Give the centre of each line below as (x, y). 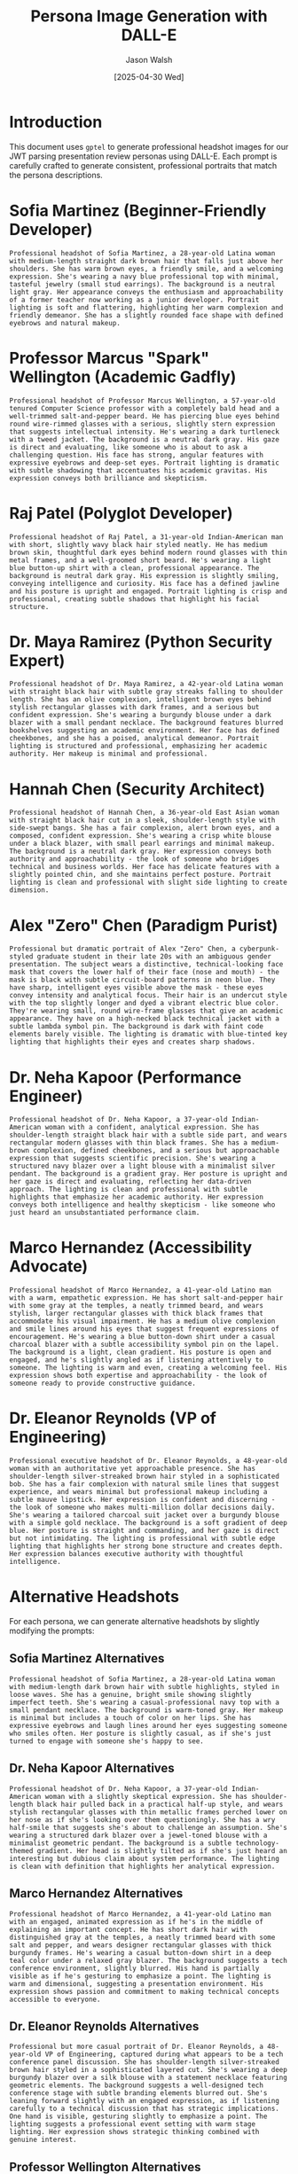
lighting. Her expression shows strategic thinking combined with (134, 2132)
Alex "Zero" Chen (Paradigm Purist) (144, 925)
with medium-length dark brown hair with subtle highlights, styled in (144, 1686)
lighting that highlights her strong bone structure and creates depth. (146, 1546)
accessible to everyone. (55, 1999)
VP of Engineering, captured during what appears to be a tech (164, 2054)
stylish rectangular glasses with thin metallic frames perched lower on (149, 1812)
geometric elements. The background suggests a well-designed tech (137, 2085)
